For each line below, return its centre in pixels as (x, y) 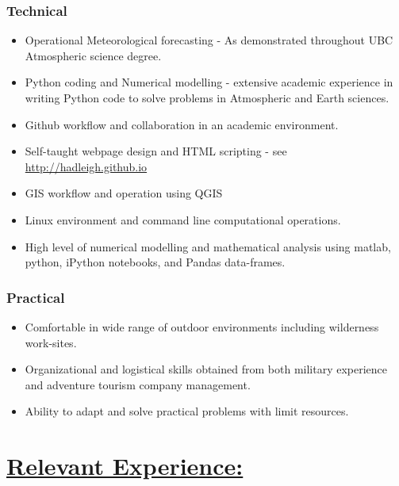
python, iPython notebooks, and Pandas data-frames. (155, 262)
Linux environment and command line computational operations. (183, 219)
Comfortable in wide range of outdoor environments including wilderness (202, 326)
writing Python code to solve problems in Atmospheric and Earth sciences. (207, 98)
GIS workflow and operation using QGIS (124, 193)
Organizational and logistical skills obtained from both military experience (206, 369)
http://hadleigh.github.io (86, 166)
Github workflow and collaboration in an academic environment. (182, 124)
